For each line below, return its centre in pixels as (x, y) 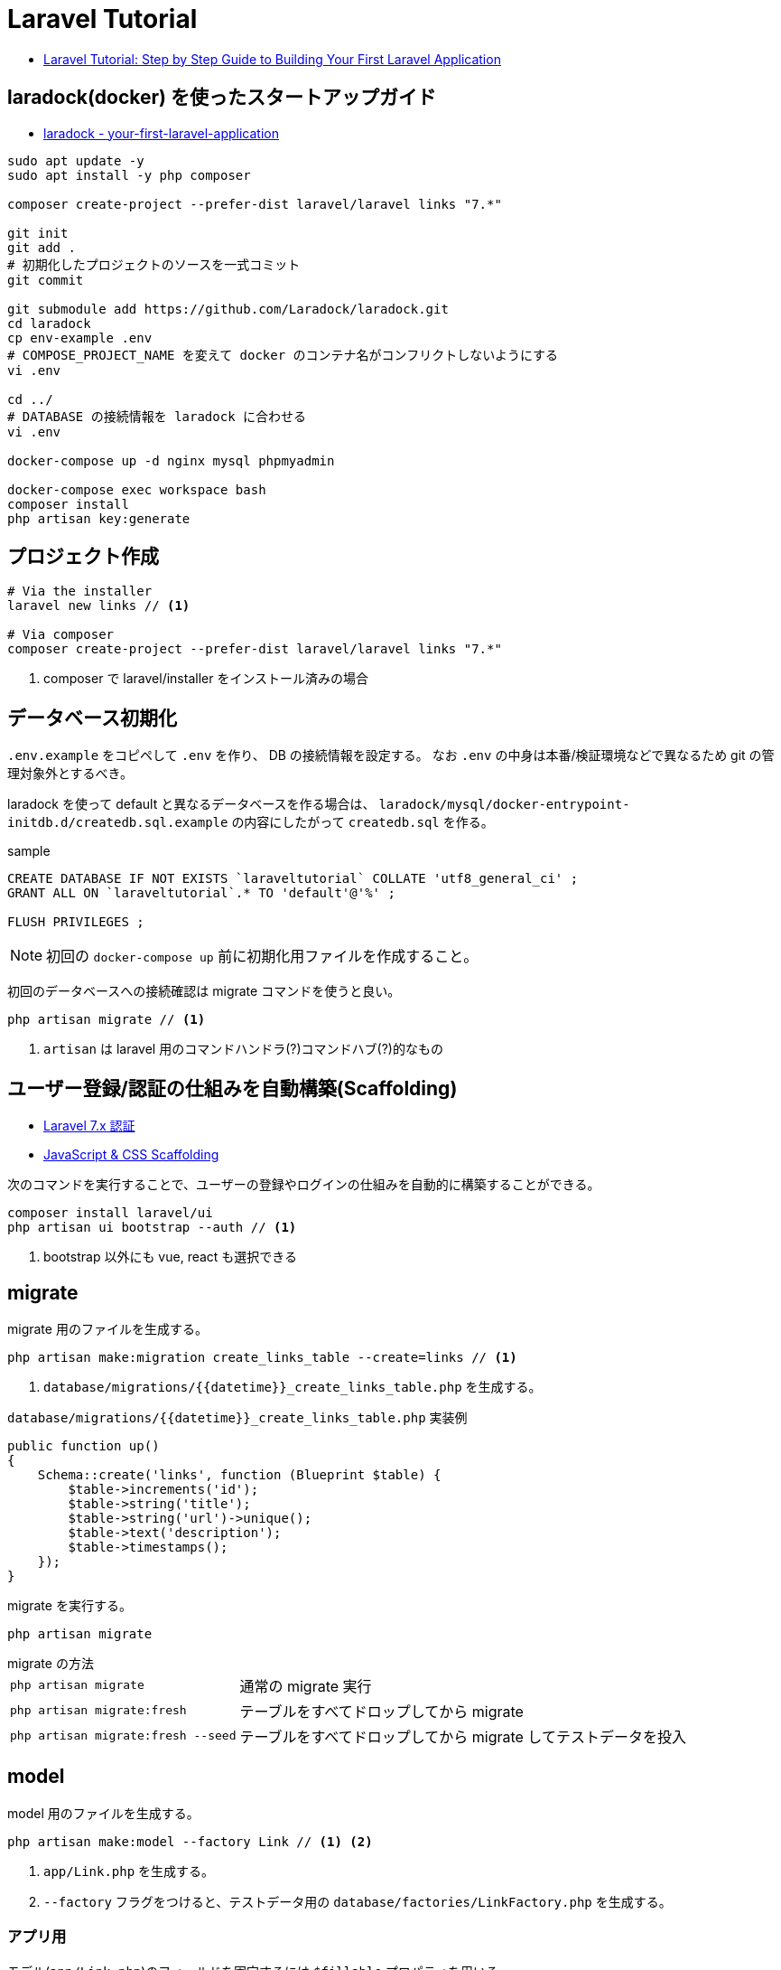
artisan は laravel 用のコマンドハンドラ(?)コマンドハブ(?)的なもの (243, 1049)
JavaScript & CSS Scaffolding (131, 1155)
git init (38, 233)
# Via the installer (80, 591)
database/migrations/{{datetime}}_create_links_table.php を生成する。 (293, 1386)
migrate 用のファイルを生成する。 (107, 1328)
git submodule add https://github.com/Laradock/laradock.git (228, 309)
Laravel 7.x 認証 (89, 1126)
